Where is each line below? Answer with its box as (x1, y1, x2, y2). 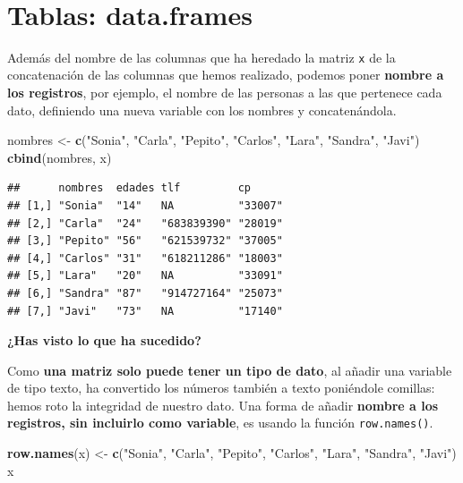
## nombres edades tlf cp (7, 182, 252, 195)
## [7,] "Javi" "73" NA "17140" (7, 304, 283, 318)
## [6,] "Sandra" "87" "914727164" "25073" (7, 286, 283, 300)
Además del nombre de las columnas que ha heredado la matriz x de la (7, 47, 396, 66)
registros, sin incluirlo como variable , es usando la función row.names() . (7, 413, 433, 432)
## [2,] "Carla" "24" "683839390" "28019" (7, 216, 283, 230)
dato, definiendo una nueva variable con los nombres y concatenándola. (7, 100, 397, 119)
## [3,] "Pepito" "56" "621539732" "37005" (7, 234, 283, 248)
